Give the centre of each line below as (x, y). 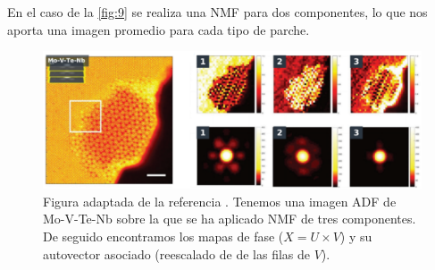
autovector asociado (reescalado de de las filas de (177, 253)
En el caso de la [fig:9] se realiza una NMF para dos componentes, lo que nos (217, 12)
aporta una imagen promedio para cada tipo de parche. (159, 29)
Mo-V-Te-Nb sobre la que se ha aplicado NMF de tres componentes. (230, 219)
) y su (356, 236)
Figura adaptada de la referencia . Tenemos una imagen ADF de (220, 201)
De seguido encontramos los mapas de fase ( (163, 236)
